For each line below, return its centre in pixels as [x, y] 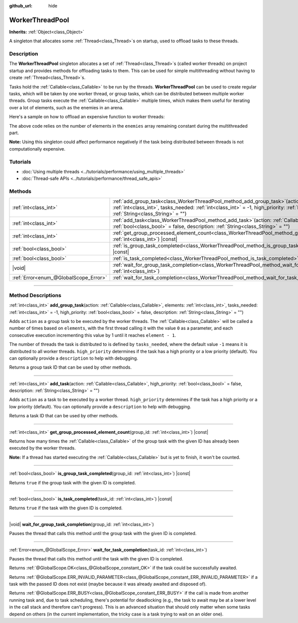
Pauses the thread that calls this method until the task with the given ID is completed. [96, 558]
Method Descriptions [35, 295]
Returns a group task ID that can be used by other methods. [70, 367]
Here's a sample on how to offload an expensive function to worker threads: [87, 117]
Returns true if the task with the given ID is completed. [66, 508]
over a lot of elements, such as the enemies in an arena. [66, 107]
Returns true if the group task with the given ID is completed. [73, 482]
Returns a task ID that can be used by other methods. [64, 416]
